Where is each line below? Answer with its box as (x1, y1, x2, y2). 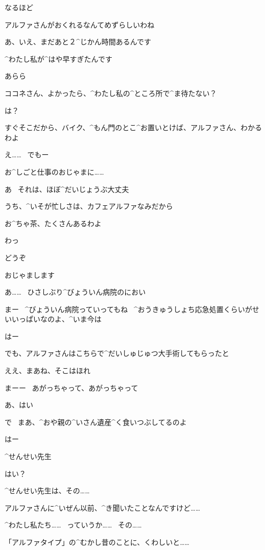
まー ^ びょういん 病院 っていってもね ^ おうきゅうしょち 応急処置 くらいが (5, 303, 252, 314)
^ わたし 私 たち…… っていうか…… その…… (5, 519, 142, 530)
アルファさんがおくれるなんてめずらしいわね (5, 19, 155, 30)
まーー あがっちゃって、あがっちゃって (5, 382, 138, 393)
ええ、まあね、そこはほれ (5, 365, 90, 376)
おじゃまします (5, 269, 55, 280)
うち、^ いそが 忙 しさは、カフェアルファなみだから (5, 201, 173, 211)
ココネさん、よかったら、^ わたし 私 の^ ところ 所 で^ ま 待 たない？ (5, 87, 217, 98)
